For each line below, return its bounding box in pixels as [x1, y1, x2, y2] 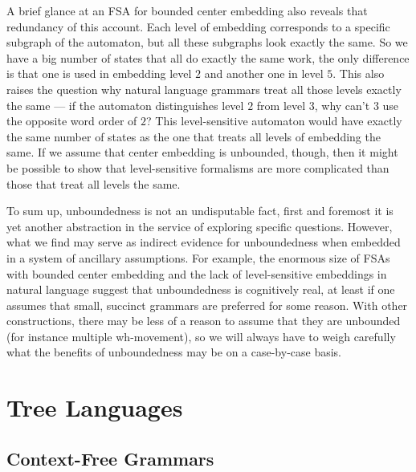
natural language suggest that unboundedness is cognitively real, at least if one [6, 281, 395, 298]
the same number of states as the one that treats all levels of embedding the [6, 128, 381, 144]
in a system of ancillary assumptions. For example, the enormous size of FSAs [6, 249, 390, 266]
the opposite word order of [6, 112, 137, 129]
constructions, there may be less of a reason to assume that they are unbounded [6, 312, 401, 329]
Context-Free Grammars [6, 446, 214, 470]
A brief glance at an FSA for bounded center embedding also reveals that [6, 2, 368, 18]
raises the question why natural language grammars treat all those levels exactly [6, 80, 402, 97]
